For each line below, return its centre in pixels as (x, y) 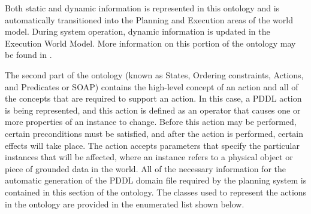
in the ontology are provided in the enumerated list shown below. (125, 204)
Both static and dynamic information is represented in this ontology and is (142, 8)
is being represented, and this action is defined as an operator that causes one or (153, 110)
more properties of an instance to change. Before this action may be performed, (151, 122)
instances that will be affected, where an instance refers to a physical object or (149, 157)
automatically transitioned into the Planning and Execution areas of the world (149, 19)
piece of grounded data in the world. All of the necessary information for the (145, 168)
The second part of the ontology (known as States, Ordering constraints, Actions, (154, 74)
